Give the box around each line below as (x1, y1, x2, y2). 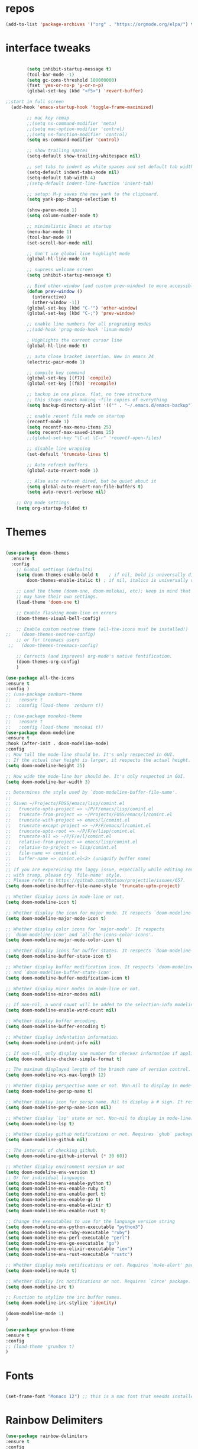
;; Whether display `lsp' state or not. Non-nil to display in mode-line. (5, 1115, 194, 1121)
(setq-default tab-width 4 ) (27, 175, 96, 181)
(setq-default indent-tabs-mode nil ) (27, 169, 119, 175)
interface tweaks (5, 41, 91, 54)
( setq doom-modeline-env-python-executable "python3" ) (5, 1224, 144, 1230)
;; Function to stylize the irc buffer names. (5, 1295, 122, 1300)
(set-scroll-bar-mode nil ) (27, 240, 93, 246)
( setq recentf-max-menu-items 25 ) (27, 424, 112, 430)
